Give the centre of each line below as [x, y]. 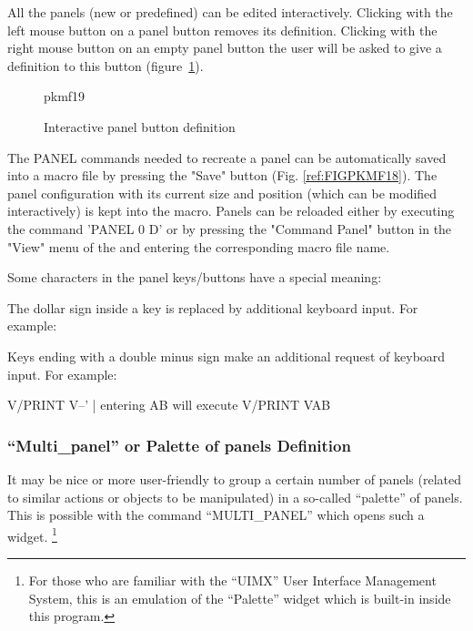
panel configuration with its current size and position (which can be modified [222, 193]
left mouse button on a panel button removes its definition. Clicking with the [222, 30]
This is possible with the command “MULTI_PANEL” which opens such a [216, 515]
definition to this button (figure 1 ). [106, 65]
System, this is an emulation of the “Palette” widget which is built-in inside [240, 598]
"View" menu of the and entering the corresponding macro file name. [199, 246]
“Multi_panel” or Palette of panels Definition [179, 445]
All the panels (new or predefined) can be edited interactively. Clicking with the [230, 12]
